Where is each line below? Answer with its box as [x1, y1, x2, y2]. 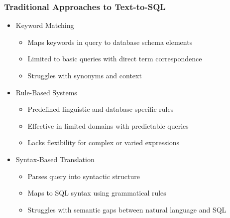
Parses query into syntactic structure [27, 171, 140, 181]
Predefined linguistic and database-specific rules [27, 104, 174, 114]
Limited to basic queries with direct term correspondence [27, 53, 202, 64]
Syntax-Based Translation [15, 154, 95, 164]
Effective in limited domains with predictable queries [27, 120, 189, 131]
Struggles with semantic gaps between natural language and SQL [27, 204, 227, 215]
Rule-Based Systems [15, 87, 77, 97]
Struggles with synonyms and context [27, 70, 142, 80]
